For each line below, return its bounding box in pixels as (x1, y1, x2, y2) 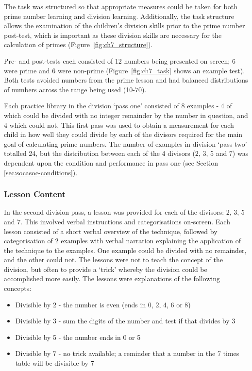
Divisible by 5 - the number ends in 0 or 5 (15, 332, 141, 342)
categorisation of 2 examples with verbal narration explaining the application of (4, 236, 241, 246)
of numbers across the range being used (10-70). (4, 84, 147, 94)
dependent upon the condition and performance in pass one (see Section (4, 157, 218, 168)
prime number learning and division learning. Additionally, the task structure (4, 11, 234, 21)
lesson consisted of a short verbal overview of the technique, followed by (4, 226, 218, 236)
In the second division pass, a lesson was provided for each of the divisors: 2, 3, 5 (4, 207, 245, 217)
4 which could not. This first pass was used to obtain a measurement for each (4, 119, 234, 130)
